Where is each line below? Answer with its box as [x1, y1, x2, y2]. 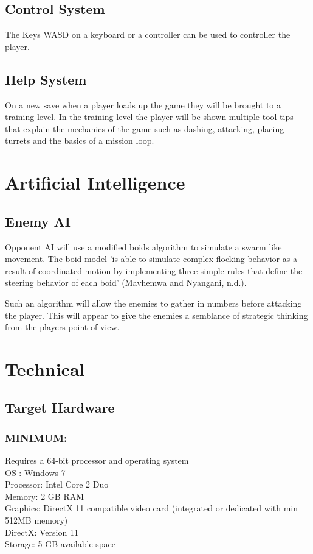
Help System [5, 69, 87, 88]
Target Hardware [5, 398, 115, 417]
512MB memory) [5, 514, 68, 527]
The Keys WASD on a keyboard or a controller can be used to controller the [5, 28, 291, 41]
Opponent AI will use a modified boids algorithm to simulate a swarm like [5, 240, 282, 253]
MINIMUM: [5, 430, 67, 445]
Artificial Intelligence [5, 170, 185, 195]
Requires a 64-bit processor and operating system [5, 454, 189, 467]
